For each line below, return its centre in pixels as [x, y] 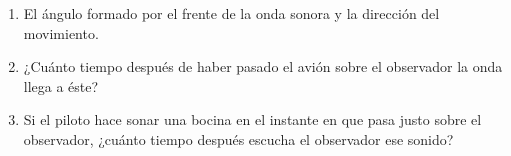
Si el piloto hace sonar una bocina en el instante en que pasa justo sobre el [252, 119]
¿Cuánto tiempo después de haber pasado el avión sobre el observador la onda [263, 66]
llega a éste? [61, 85]
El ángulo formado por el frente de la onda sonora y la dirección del [231, 13]
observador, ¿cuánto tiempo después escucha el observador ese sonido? [238, 138]
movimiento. [61, 32]
